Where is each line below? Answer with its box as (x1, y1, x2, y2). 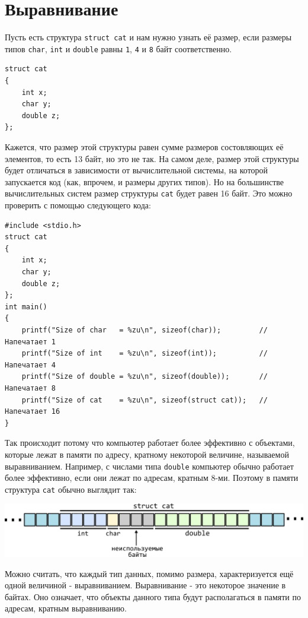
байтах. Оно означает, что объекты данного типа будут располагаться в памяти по (5, 590, 301, 603)
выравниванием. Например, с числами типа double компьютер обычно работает (5, 459, 294, 472)
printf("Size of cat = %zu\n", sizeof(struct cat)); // (21, 395, 268, 404)
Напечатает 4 (5, 360, 56, 369)
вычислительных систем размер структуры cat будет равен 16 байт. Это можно (5, 187, 293, 199)
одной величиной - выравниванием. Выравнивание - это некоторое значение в (5, 579, 286, 591)
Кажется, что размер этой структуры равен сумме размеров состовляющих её (5, 141, 284, 153)
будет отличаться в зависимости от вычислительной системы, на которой (5, 164, 268, 176)
